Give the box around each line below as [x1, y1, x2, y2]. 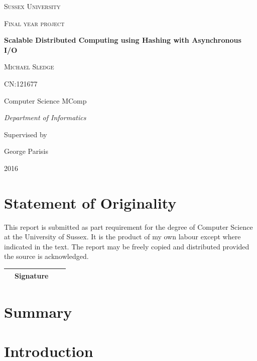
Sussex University [4, 1, 61, 11]
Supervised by [4, 129, 47, 139]
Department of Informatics [4, 112, 86, 123]
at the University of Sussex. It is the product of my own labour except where [4, 231, 241, 242]
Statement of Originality [4, 192, 177, 213]
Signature [15, 270, 49, 281]
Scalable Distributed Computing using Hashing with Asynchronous [4, 35, 241, 45]
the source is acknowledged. [4, 251, 89, 261]
